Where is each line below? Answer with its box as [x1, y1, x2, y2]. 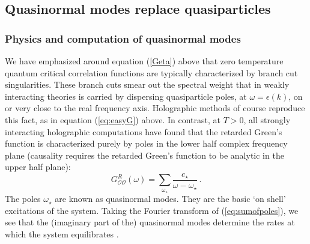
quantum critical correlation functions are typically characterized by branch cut [5, 66, 298, 79]
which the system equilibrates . [5, 227, 119, 240]
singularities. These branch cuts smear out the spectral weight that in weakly [5, 78, 290, 91]
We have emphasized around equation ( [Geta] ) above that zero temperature [5, 55, 284, 67]
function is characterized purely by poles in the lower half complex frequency [5, 137, 288, 150]
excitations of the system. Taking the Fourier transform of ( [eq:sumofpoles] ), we [5, 204, 299, 216]
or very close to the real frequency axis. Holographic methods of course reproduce [5, 102, 305, 114]
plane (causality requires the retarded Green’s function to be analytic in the [5, 148, 284, 161]
